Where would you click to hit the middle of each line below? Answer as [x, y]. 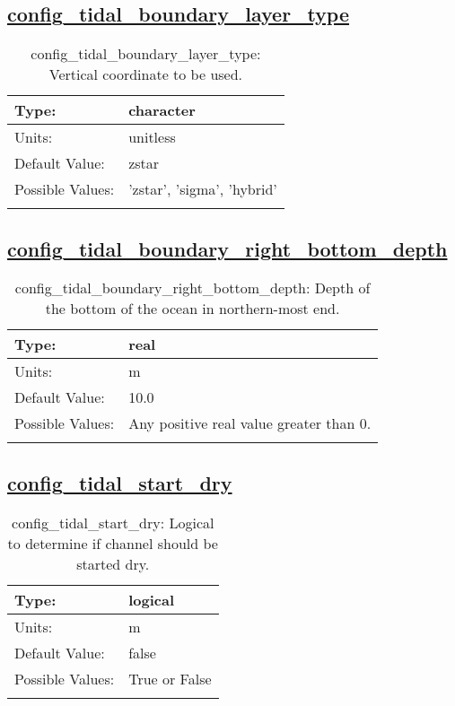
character [162, 110]
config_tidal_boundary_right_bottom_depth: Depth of [192, 288]
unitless [152, 137]
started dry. [113, 563]
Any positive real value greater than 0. [250, 423]
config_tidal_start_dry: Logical [113, 522]
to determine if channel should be [113, 543]
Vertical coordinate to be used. [146, 74]
